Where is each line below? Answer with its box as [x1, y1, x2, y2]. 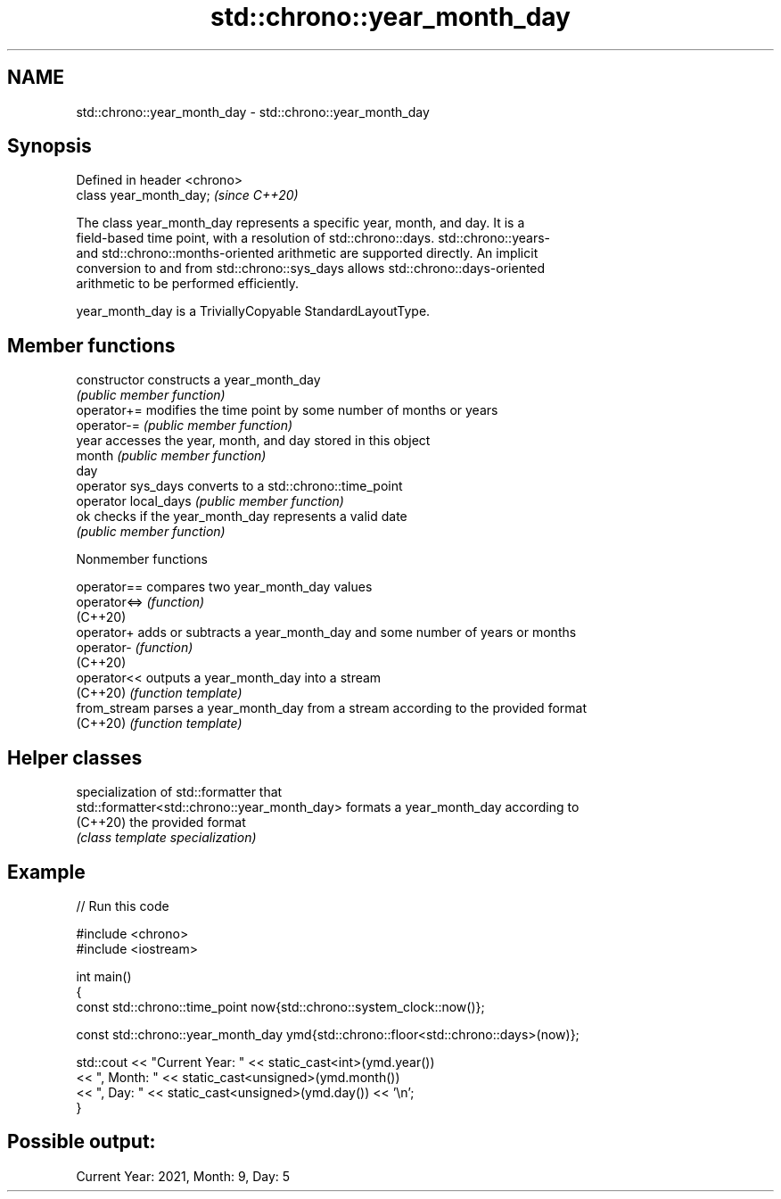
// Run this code [76, 897, 169, 914]
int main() [76, 968, 132, 984]
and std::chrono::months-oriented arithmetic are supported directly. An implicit [76, 245, 538, 261]
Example [7, 860, 86, 883]
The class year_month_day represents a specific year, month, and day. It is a [76, 215, 525, 231]
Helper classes [7, 746, 143, 769]
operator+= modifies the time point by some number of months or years [76, 402, 498, 418]
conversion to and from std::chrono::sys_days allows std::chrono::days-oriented [76, 260, 546, 277]
